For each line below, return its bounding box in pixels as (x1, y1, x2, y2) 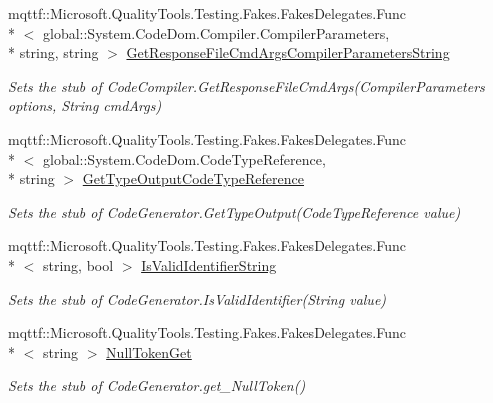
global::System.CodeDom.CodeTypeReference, (42, 148, 326, 169)
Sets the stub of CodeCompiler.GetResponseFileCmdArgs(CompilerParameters (8, 75, 485, 96)
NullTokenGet (106, 341, 192, 362)
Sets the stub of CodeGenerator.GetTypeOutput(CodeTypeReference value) (8, 201, 461, 222)
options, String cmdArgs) (8, 95, 162, 116)
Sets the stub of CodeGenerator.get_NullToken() (8, 375, 306, 396)
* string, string (8, 42, 99, 63)
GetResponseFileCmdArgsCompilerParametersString (126, 42, 450, 63)
